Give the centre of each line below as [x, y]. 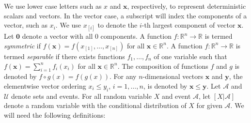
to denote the [118, 25]
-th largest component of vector [188, 25]
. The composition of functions [163, 66]
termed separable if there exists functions [64, 56]
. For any [123, 76]
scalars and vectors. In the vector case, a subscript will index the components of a [125, 15]
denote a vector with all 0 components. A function [97, 36]
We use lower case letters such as [53, 6]
